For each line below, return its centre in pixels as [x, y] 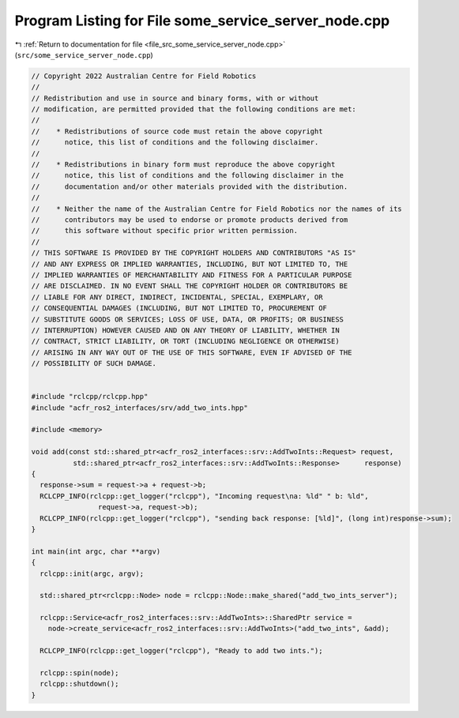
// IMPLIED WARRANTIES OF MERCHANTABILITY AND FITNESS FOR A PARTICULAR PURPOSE [192, 275]
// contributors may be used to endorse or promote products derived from [190, 220]
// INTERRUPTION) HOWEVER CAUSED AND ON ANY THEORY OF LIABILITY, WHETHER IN [185, 330]
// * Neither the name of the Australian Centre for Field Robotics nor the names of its [216, 209]
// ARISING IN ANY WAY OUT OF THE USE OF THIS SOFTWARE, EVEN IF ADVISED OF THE [192, 352]
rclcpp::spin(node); [79, 673]
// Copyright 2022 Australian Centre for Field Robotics [144, 76]
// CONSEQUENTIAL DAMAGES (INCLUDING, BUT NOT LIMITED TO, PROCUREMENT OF [179, 308]
